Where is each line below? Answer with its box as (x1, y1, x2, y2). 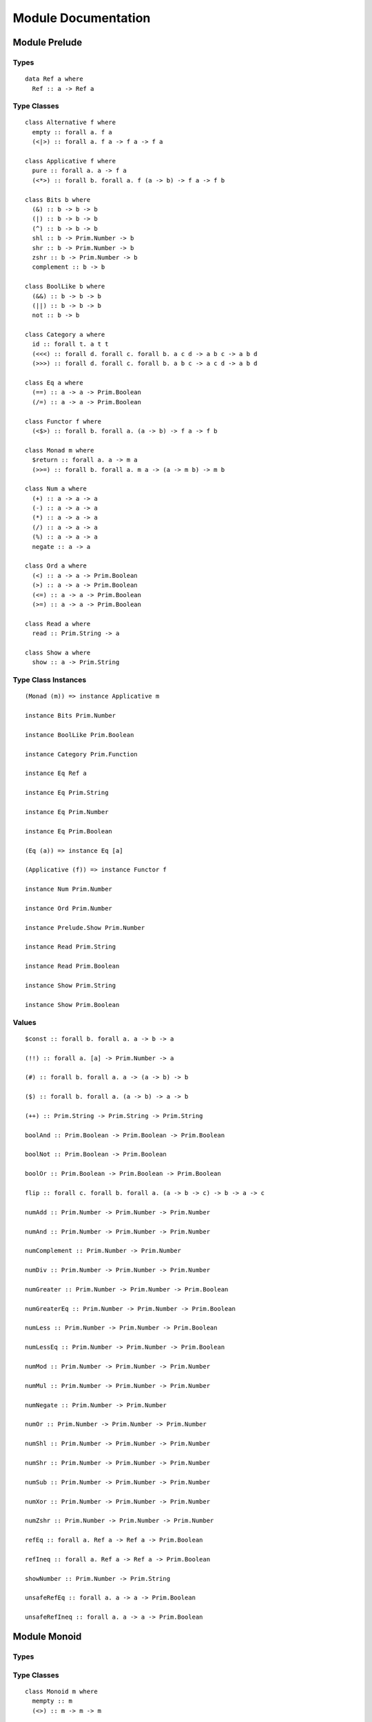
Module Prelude (12, 37, 83, 48)
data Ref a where (25, 75, 83, 83)
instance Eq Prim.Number (25, 808, 109, 816)
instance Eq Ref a (25, 769, 87, 778)
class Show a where (25, 648, 91, 656)
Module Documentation (12, 10, 151, 25)
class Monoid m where (25, 1688, 98, 1695)
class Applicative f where (25, 157, 116, 165)
